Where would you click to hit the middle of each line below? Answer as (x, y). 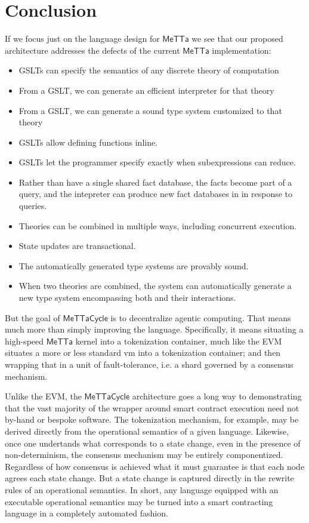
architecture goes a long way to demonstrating (217, 396)
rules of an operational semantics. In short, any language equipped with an (142, 489)
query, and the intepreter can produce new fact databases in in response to (156, 194)
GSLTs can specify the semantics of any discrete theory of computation (149, 70)
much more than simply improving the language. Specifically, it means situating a (154, 329)
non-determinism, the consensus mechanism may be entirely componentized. (144, 455)
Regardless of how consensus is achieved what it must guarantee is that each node (155, 466)
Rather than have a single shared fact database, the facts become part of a (155, 182)
